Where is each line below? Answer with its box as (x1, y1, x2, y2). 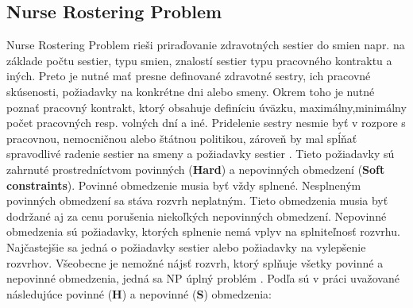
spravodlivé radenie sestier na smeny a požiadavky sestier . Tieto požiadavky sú (6, 145, 395, 162)
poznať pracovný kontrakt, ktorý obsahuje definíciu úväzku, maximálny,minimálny (6, 98, 407, 115)
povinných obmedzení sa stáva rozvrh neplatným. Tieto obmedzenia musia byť (6, 192, 388, 209)
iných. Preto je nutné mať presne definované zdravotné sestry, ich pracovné (6, 67, 371, 84)
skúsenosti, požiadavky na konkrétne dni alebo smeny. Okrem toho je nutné (6, 83, 375, 99)
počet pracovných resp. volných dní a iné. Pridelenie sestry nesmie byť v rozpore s (6, 114, 406, 131)
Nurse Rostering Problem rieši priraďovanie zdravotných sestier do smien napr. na (6, 37, 405, 53)
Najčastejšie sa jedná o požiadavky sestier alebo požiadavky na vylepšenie (6, 238, 366, 255)
